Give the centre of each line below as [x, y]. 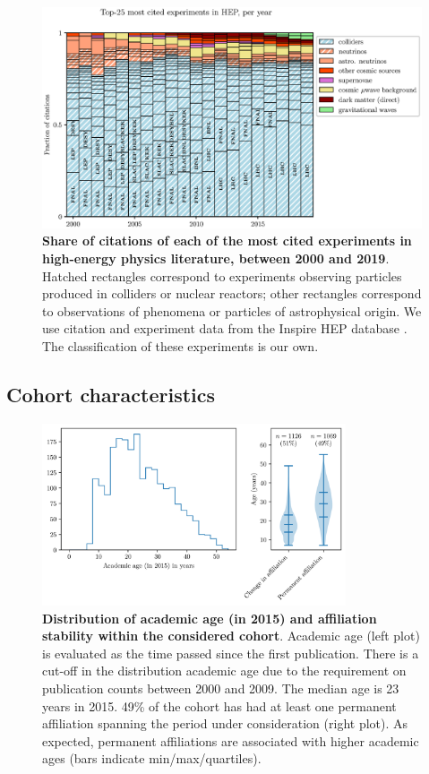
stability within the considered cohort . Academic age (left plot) [231, 636]
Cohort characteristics [111, 394]
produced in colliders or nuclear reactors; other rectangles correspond [232, 293]
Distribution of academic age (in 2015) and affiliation [210, 618]
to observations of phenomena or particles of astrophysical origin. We [232, 310]
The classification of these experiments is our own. [180, 345]
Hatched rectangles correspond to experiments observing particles [222, 275]
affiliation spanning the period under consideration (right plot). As [225, 723]
